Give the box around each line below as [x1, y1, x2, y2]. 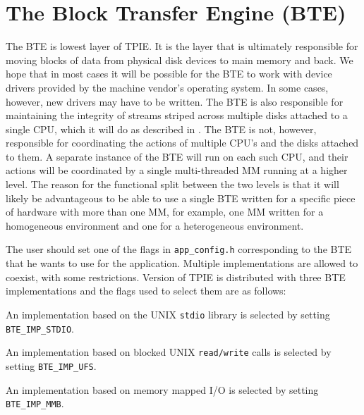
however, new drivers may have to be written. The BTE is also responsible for [6, 94, 344, 109]
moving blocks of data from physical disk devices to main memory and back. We [6, 52, 353, 67]
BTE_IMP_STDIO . [6, 321, 74, 335]
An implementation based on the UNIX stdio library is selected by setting [6, 306, 330, 321]
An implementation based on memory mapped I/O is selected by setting [6, 382, 319, 397]
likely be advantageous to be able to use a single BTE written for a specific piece [6, 190, 356, 205]
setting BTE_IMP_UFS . [6, 358, 97, 373]
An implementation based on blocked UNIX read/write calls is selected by [6, 345, 332, 359]
